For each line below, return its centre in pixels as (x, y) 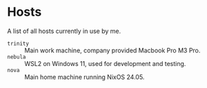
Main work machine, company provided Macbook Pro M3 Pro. (112, 50)
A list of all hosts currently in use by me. (64, 31)
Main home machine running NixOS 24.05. (85, 77)
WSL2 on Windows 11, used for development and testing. (105, 63)
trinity (18, 43)
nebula (17, 57)
